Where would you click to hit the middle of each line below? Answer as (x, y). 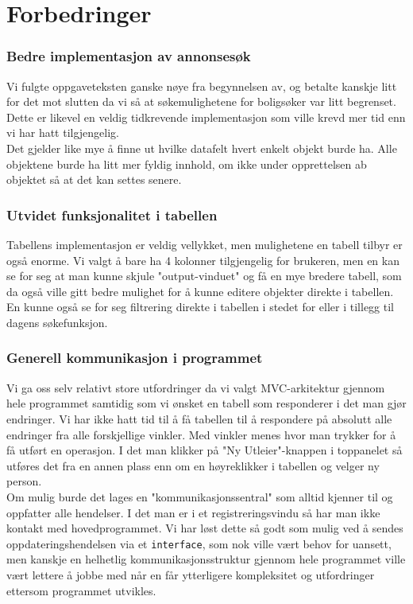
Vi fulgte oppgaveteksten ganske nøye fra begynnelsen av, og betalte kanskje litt (202, 86)
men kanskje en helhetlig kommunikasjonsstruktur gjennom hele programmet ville (206, 559)
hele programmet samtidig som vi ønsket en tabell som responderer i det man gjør (206, 403)
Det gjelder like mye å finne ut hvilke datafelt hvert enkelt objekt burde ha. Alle (202, 148)
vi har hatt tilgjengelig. (63, 132)
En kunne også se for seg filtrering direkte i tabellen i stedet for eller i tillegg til (201, 307)
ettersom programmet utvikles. (81, 590)
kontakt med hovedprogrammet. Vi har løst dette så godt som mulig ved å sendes (205, 528)
